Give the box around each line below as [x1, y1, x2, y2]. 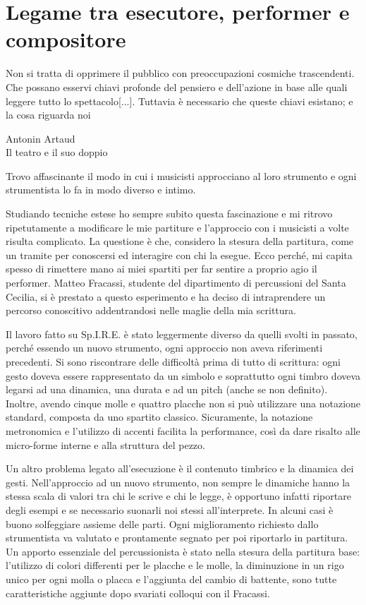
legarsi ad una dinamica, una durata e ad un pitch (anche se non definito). [6, 382, 328, 397]
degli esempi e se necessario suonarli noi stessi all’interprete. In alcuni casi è [6, 502, 334, 517]
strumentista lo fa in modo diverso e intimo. [6, 182, 196, 197]
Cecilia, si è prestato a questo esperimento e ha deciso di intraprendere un [6, 289, 326, 304]
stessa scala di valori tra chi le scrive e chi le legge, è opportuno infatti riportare [6, 489, 351, 503]
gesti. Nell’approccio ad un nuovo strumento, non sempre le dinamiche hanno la [6, 474, 350, 489]
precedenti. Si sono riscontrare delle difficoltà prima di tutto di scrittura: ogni [6, 354, 341, 369]
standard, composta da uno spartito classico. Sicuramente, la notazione [6, 409, 313, 424]
